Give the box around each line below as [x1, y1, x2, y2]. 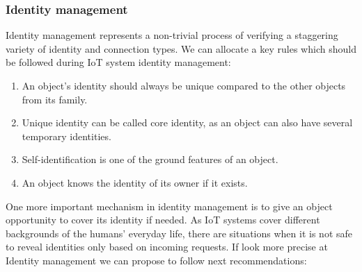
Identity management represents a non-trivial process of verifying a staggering [6, 28, 338, 42]
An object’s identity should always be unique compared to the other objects [22, 78, 346, 92]
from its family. [22, 92, 88, 106]
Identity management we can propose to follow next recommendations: [6, 253, 307, 267]
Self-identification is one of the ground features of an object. [22, 152, 278, 167]
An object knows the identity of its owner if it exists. [22, 175, 248, 189]
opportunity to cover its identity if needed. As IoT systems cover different [6, 212, 320, 227]
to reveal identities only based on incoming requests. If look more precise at [6, 239, 328, 254]
